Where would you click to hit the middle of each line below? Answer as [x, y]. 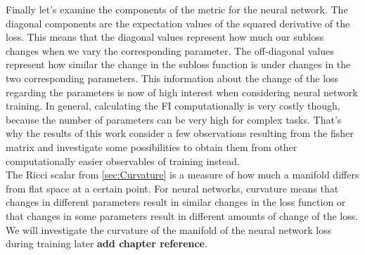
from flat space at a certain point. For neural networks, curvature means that [172, 188]
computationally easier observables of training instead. [123, 161]
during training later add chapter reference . [107, 243]
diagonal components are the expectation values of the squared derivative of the [178, 23]
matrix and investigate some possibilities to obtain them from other [152, 146]
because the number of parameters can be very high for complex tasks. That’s [174, 119]
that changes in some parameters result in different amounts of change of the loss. [182, 215]
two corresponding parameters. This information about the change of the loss [172, 78]
